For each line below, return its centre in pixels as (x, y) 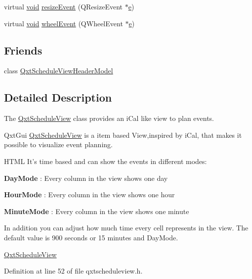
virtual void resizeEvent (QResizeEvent (63, 6)
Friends (23, 50)
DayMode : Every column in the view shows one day (86, 178)
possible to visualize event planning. (58, 144)
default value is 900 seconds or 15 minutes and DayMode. (91, 237)
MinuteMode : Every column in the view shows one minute (97, 211)
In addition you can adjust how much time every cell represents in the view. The (126, 228)
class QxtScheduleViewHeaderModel (59, 71)
